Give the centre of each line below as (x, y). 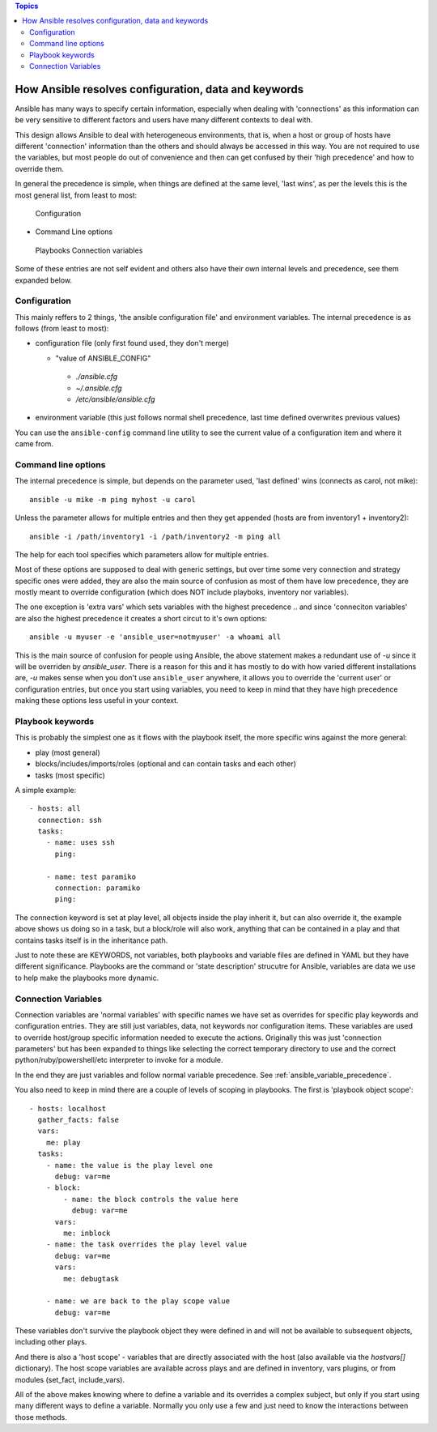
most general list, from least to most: (76, 195)
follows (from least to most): (62, 329)
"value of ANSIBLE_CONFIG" (103, 358)
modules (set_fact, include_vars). (70, 1379)
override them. (40, 168)
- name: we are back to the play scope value (138, 1301)
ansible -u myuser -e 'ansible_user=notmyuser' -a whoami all (155, 637)
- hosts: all (55, 809)
